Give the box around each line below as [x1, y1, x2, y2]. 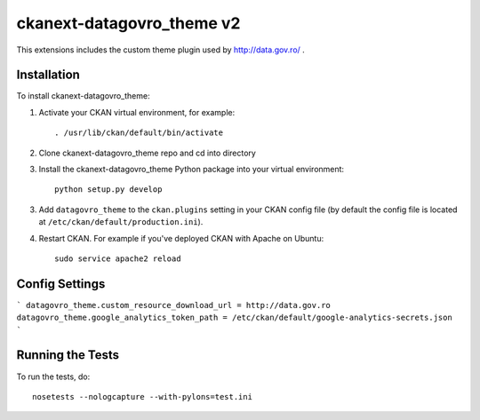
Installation [16, 67, 80, 83]
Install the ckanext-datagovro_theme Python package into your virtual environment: [38, 164, 345, 175]
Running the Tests [16, 347, 120, 363]
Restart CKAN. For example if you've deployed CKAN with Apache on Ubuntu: [38, 233, 324, 243]
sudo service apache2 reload [54, 253, 181, 264]
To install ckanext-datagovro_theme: [16, 91, 150, 101]
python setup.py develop [54, 185, 163, 194]
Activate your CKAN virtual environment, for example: [38, 107, 236, 117]
